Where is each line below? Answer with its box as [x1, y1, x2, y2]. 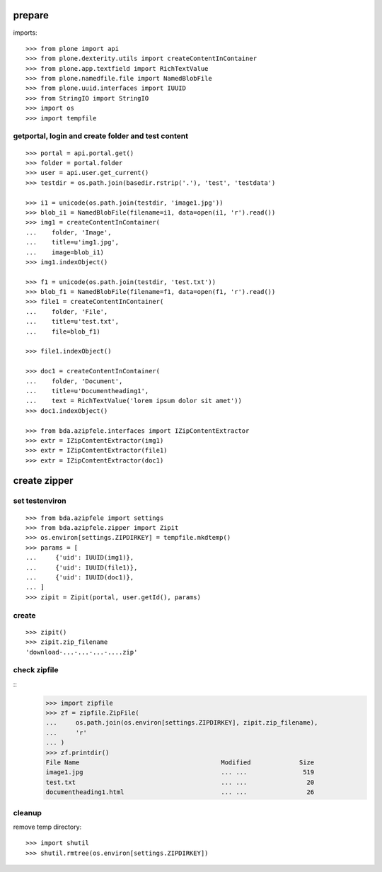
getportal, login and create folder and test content [13, 131, 189, 141]
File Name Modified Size [45, 759, 315, 766]
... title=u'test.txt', [25, 317, 120, 326]
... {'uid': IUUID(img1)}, [25, 553, 134, 562]
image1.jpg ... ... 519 [45, 769, 315, 776]
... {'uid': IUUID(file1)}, [25, 563, 138, 572]
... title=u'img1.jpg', [25, 238, 120, 247]
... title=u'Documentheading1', [25, 387, 149, 395]
